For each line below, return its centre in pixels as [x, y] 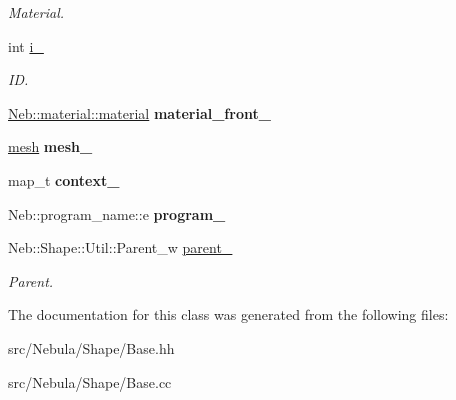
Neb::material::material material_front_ [139, 112]
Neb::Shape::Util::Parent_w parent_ [120, 247]
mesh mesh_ [50, 146]
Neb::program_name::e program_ [117, 213]
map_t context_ [64, 179]
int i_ [26, 45]
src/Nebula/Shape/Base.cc [90, 381]
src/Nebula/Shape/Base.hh [91, 347]
